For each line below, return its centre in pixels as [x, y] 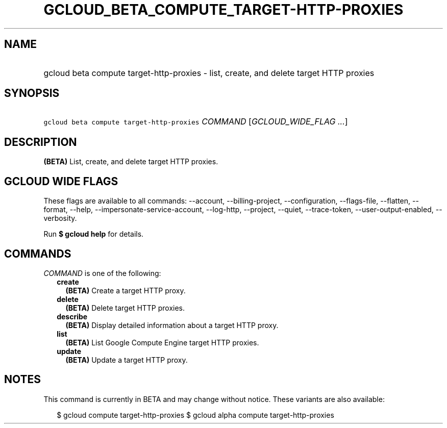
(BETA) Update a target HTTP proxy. [127, 360]
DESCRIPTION [41, 142]
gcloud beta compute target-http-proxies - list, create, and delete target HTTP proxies [209, 73]
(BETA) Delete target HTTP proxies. [125, 308]
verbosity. [60, 218]
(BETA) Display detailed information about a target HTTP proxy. [172, 325]
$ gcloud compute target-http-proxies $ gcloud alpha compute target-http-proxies [195, 415]
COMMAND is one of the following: [102, 273]
